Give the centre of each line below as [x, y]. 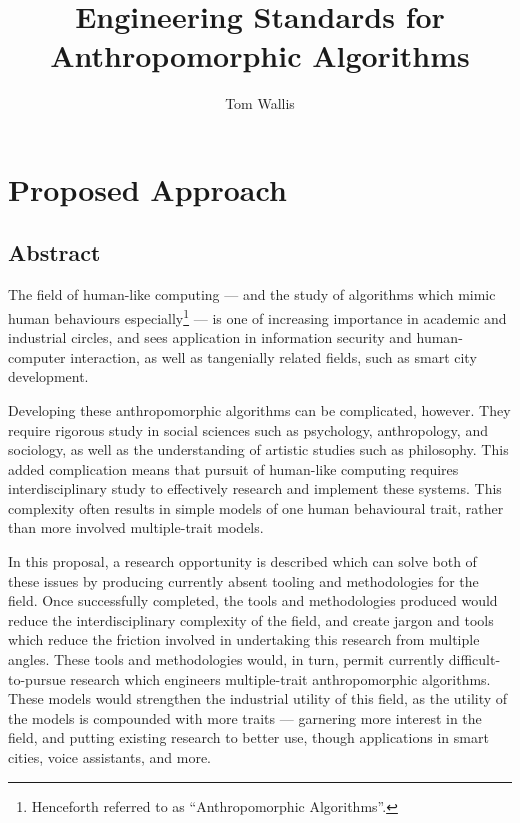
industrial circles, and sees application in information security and [210, 337]
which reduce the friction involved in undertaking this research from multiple [244, 639]
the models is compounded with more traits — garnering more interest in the [245, 717]
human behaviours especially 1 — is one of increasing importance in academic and [257, 316]
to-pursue [37, 678]
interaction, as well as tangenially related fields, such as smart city [273, 356]
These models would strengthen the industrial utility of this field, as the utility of [258, 698]
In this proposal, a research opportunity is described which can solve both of [242, 561]
